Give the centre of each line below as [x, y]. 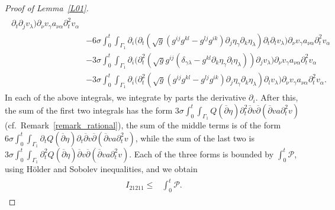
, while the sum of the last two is [195, 138]
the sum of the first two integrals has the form [89, 110]
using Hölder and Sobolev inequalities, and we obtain [101, 169]
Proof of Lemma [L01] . [47, 8]
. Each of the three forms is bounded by [202, 154]
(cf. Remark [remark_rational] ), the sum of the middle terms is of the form [143, 125]
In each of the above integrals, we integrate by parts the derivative [125, 97]
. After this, [277, 97]
